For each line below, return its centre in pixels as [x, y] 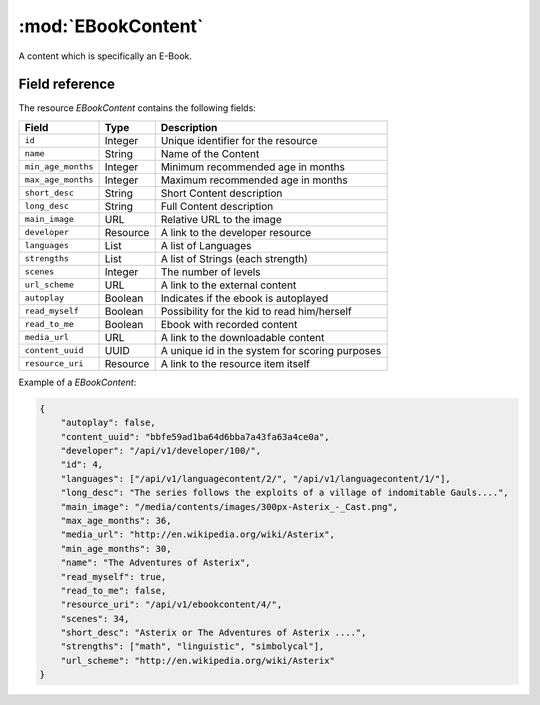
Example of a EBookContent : [77, 382]
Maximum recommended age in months [254, 180]
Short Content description [221, 193]
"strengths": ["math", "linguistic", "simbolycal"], [192, 646]
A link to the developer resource [236, 232]
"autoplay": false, [108, 423]
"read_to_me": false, [113, 590]
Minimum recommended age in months [252, 167]
